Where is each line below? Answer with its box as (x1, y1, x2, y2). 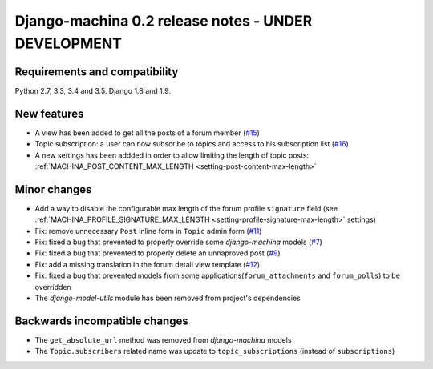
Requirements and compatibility (14, 65, 179, 78)
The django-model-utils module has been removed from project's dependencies (34, 293, 301, 303)
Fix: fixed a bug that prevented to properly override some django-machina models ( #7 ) (34, 237, 322, 247)
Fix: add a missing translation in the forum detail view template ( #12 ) (34, 259, 261, 269)
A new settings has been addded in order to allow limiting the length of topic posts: (34, 150, 310, 160)
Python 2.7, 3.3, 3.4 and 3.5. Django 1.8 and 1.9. (14, 86, 172, 95)
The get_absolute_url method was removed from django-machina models (34, 335, 292, 344)
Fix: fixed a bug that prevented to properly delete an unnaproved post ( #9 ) (34, 248, 281, 258)
